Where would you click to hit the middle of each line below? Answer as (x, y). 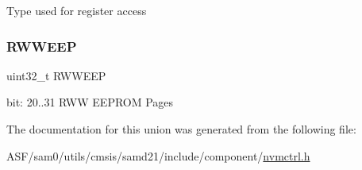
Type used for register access (77, 10)
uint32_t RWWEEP (56, 75)
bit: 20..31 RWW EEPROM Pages (90, 102)
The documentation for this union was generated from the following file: (181, 129)
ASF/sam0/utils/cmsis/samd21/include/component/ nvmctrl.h (158, 155)
